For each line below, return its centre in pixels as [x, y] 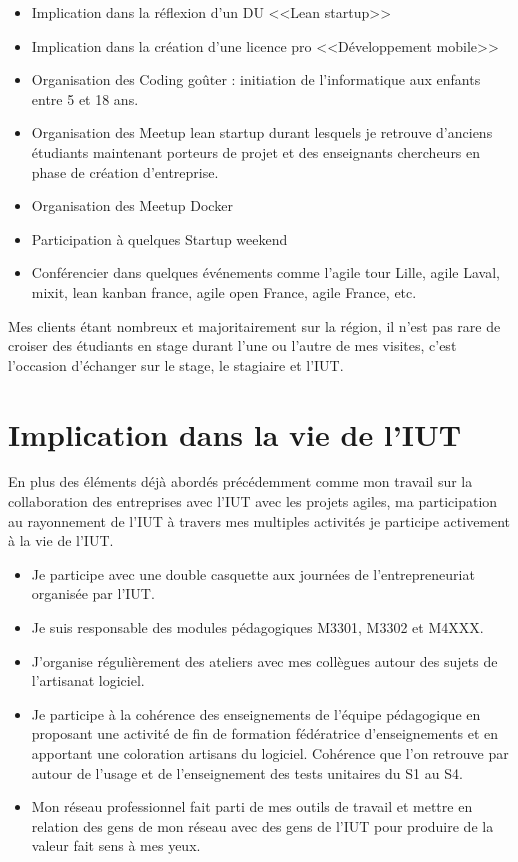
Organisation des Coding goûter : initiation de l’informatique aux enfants [256, 79]
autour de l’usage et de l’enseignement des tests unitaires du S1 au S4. [247, 772]
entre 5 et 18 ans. [85, 98]
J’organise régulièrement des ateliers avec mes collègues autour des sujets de [264, 660]
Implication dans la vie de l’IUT [235, 433]
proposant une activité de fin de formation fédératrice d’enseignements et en [265, 733]
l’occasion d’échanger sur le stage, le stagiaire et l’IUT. [176, 364]
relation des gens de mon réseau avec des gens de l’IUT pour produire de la [262, 825]
